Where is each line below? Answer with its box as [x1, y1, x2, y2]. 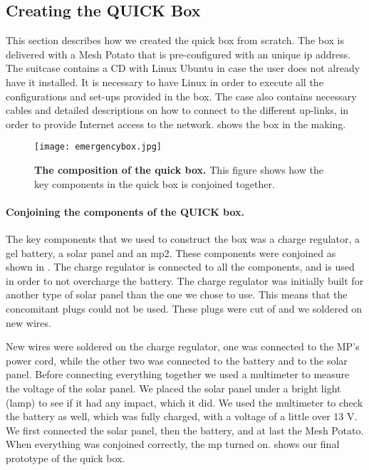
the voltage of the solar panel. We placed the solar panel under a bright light [6, 380, 341, 395]
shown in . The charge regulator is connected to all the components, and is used [6, 259, 355, 274]
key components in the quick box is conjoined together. [34, 176, 275, 191]
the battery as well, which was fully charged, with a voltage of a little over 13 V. [6, 409, 358, 424]
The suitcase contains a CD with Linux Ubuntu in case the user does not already [6, 61, 360, 75]
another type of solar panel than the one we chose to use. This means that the [6, 287, 348, 302]
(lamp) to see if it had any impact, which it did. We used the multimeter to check [6, 395, 363, 409]
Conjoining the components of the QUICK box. [6, 204, 245, 219]
